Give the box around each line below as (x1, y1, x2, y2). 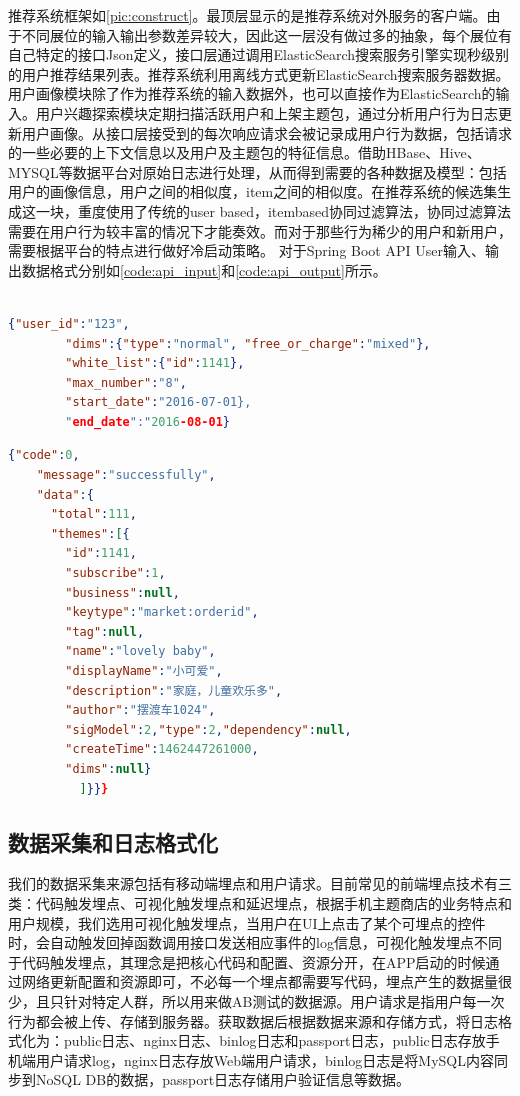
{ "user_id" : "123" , (8, 316, 130, 331)
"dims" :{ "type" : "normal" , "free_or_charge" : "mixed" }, (65, 336, 431, 351)
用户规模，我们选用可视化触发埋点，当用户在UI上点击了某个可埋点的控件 (8, 912, 486, 933)
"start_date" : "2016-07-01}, (65, 395, 252, 410)
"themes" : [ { (50, 526, 130, 541)
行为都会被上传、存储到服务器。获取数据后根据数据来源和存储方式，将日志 (8, 1010, 498, 1031)
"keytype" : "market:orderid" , (65, 605, 259, 620)
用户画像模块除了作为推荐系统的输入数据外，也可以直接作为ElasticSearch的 (8, 83, 496, 104)
